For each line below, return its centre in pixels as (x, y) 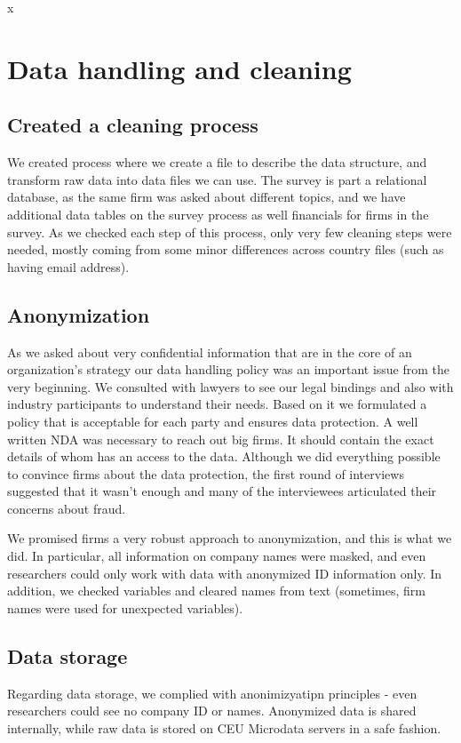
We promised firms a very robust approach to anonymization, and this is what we (230, 538)
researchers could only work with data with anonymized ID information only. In (225, 573)
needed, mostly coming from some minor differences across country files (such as (226, 249)
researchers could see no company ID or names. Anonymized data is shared (212, 711)
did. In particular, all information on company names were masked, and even (217, 556)
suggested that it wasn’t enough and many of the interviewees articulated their (222, 491)
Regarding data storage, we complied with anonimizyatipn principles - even (212, 693)
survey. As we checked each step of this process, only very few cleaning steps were (230, 232)
